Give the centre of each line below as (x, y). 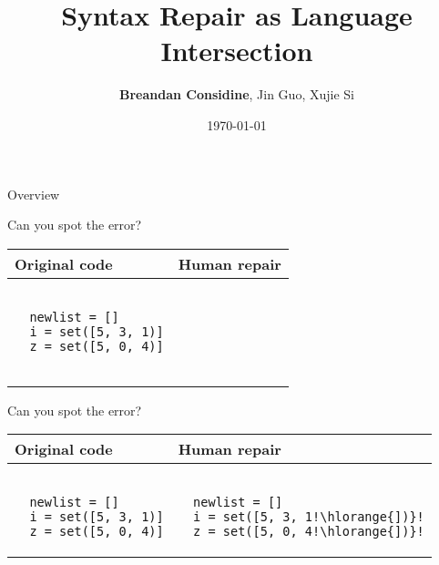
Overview (34, 194)
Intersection (237, 51)
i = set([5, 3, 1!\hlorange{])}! (309, 517)
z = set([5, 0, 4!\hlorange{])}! (309, 532)
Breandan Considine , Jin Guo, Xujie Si (237, 94)
